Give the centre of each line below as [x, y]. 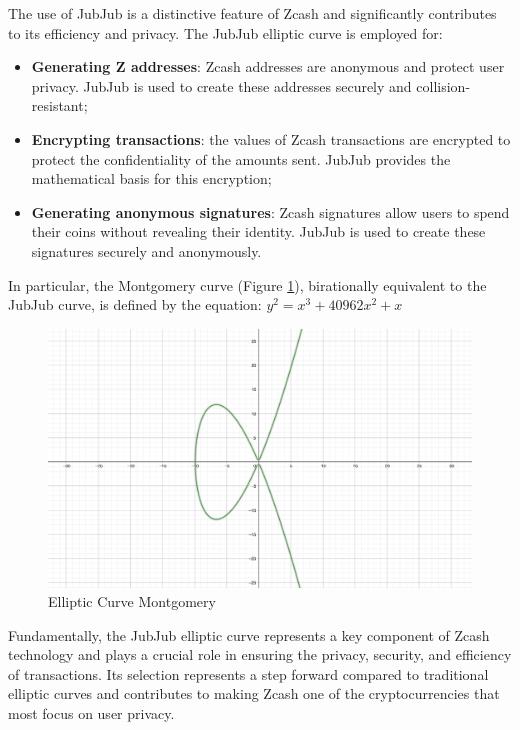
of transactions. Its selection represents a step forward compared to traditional [248, 673]
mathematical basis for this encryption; [151, 178]
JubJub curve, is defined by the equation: [135, 304]
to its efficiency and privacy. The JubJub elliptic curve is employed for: [225, 32]
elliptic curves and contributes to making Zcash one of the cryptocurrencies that [254, 693]
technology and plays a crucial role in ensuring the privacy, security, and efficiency [260, 654]
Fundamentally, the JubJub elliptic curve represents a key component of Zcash [249, 634]
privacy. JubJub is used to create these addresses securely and [221, 85]
